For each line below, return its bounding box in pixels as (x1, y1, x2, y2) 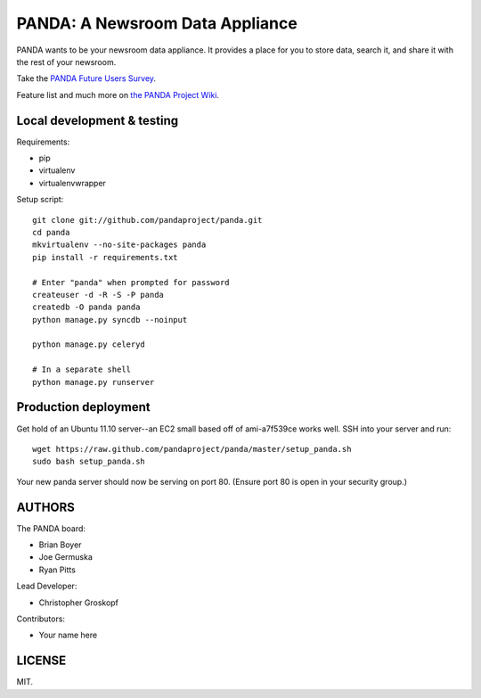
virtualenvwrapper (38, 177, 107, 188)
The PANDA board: (16, 522, 86, 534)
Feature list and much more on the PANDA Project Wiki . (16, 89, 220, 100)
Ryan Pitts (38, 564, 76, 575)
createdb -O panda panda (32, 302, 141, 312)
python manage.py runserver (32, 377, 155, 387)
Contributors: (16, 613, 66, 624)
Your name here (38, 629, 98, 641)
